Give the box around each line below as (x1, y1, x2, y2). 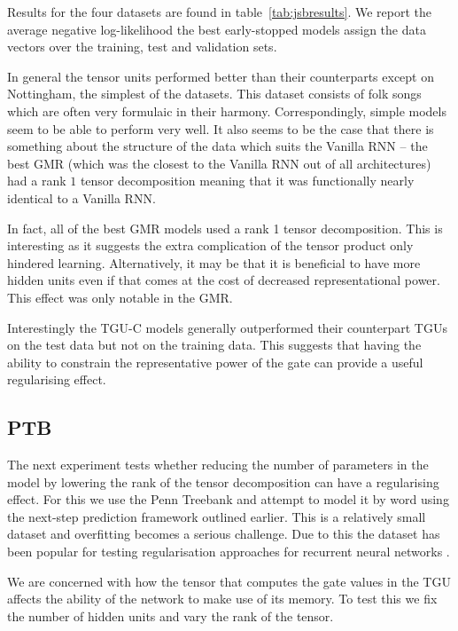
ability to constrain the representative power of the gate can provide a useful (7, 352, 423, 371)
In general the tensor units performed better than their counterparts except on (7, 67, 435, 85)
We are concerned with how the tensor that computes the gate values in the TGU (7, 572, 451, 590)
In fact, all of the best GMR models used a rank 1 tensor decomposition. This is (7, 218, 443, 237)
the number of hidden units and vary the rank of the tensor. (7, 606, 334, 625)
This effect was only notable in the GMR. (7, 288, 233, 306)
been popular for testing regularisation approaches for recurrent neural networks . (7, 542, 450, 561)
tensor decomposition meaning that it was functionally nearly (80, 171, 415, 190)
